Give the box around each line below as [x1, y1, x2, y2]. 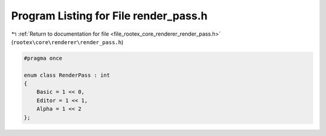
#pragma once [24, 54, 63, 62]
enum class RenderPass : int [24, 71, 110, 79]
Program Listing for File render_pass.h [11, 9, 208, 22]
